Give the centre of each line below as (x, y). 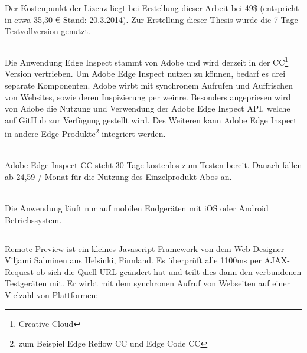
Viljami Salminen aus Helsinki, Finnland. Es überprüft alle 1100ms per (133, 260)
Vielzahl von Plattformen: (52, 294)
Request (19, 271)
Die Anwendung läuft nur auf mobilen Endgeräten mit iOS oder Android (137, 208)
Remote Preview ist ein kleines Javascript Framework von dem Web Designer (145, 248)
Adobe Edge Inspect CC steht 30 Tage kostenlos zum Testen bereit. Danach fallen (153, 165)
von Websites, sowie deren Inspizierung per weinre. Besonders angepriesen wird (148, 97)
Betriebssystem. (33, 219)
